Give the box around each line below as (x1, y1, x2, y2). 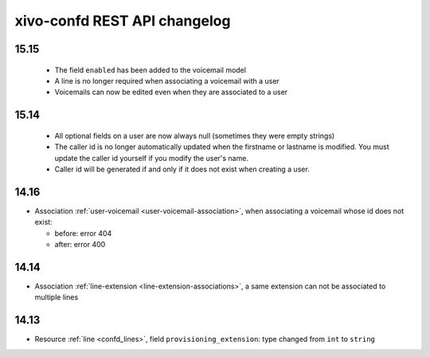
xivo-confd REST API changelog (14, 12, 231, 29)
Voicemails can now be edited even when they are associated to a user (54, 88, 288, 97)
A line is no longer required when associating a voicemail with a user (54, 76, 280, 85)
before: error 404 (54, 228, 112, 238)
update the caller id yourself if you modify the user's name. (54, 153, 248, 163)
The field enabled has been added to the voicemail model (54, 65, 247, 75)
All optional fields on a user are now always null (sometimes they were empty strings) (54, 131, 335, 140)
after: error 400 (54, 240, 106, 249)
